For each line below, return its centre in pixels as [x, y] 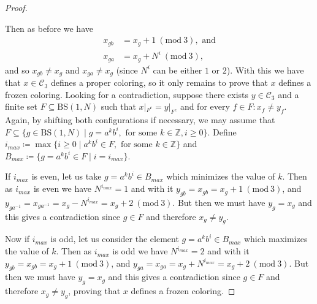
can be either [178, 70]
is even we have [63, 188]
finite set [21, 106]
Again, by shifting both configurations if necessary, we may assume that [140, 120]
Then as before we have [49, 28]
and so [17, 70]
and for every [205, 106]
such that [118, 106]
